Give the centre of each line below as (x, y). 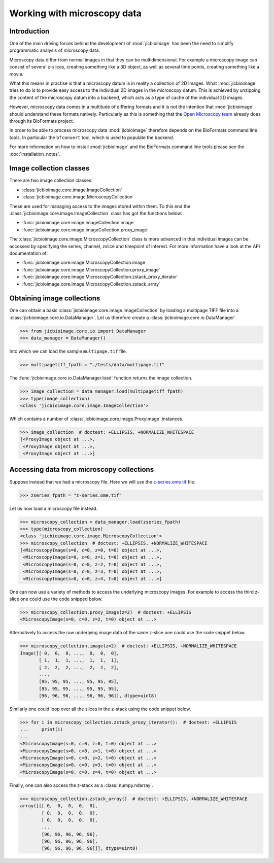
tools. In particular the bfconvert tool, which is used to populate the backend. (92, 137)
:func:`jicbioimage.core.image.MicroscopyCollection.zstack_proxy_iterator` (100, 277)
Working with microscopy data (76, 13)
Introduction (29, 31)
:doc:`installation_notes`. (35, 154)
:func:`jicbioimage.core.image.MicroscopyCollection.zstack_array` (91, 284)
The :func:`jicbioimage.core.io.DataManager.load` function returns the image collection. (101, 378)
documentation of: (29, 253)
